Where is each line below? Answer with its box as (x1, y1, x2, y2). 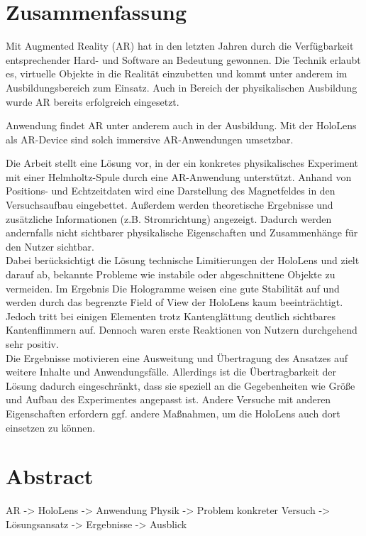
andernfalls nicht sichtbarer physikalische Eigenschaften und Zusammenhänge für (6, 225, 358, 240)
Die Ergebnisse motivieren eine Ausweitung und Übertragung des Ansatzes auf (6, 350, 348, 365)
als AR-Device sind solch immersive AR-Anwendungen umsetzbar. (6, 131, 294, 146)
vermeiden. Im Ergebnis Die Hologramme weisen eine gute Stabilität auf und (6, 280, 340, 295)
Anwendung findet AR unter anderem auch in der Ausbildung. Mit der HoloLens (6, 118, 357, 133)
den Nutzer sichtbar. (6, 239, 94, 253)
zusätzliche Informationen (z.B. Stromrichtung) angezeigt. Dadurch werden (6, 211, 332, 226)
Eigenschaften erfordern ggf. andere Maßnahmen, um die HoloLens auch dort (6, 405, 340, 420)
